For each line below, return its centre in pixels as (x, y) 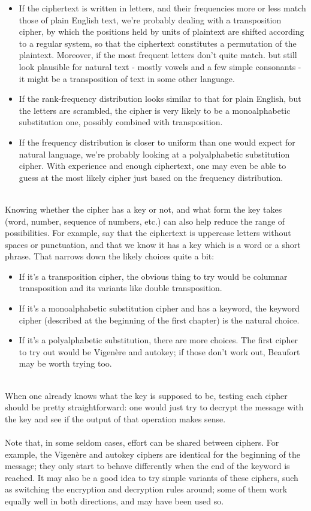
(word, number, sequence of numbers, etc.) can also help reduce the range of (145, 221)
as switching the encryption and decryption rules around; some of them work (146, 489)
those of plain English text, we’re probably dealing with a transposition (150, 19)
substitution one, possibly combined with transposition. (121, 122)
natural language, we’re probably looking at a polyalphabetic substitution (154, 154)
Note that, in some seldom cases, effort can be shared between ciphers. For (142, 442)
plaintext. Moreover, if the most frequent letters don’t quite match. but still (158, 55)
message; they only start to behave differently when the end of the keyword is (147, 466)
